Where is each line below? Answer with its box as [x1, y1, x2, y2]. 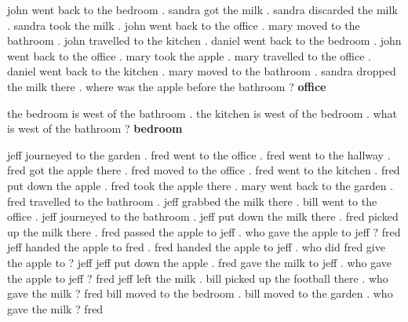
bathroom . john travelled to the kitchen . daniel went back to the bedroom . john [7, 32, 402, 49]
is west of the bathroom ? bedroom [7, 120, 183, 137]
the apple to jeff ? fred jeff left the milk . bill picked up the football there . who [7, 269, 388, 286]
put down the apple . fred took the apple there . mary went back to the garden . [7, 177, 394, 193]
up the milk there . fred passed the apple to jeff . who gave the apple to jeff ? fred [7, 223, 401, 240]
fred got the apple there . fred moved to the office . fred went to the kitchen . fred [7, 162, 400, 178]
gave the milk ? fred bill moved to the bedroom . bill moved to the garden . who [7, 285, 393, 302]
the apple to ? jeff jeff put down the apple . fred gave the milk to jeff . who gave [7, 254, 392, 270]
